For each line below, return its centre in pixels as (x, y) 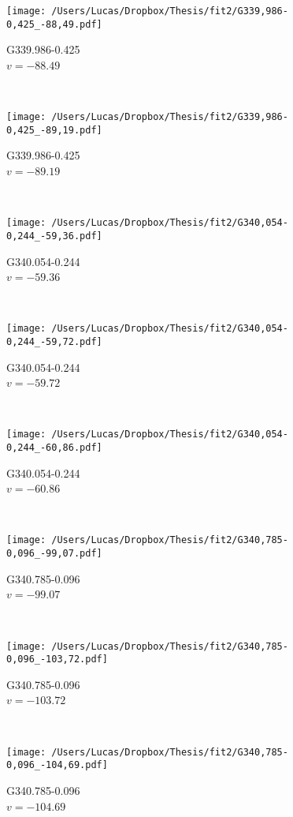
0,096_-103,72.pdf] (57, 660)
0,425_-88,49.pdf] (54, 24)
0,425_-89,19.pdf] (54, 130)
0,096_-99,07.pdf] (54, 554)
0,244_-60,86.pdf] (54, 448)
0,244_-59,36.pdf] (54, 236)
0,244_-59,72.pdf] (54, 341)
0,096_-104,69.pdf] (57, 765)
